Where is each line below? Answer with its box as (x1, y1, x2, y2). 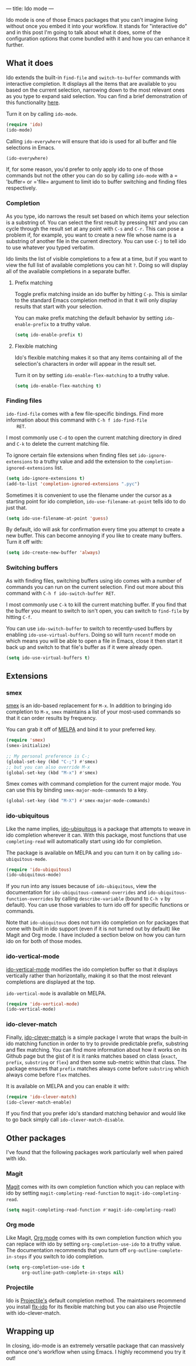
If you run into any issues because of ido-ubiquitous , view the (6, 883, 157, 890)
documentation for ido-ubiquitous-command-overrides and (6, 889, 147, 896)
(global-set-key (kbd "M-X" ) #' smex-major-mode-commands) (6, 798, 150, 804)
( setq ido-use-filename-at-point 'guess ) (6, 515, 109, 521)
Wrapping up (6, 1327, 54, 1337)
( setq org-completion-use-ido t (6, 1264, 85, 1270)
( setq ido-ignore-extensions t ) (6, 475, 85, 481)
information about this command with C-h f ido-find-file (6, 416, 147, 423)
